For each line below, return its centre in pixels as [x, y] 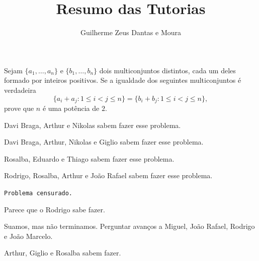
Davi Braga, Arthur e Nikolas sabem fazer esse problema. [93, 125]
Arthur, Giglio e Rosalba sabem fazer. [63, 253]
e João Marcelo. [28, 236]
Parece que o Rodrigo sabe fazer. [55, 209]
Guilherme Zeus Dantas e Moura [131, 32]
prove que [19, 108]
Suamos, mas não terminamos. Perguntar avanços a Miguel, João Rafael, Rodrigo [129, 226]
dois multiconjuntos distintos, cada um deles [167, 70]
